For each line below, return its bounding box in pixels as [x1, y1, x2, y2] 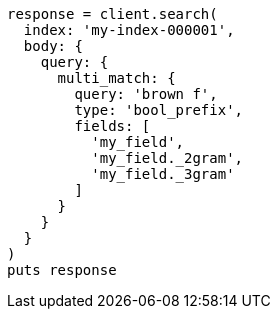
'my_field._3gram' [91, 166, 235, 182]
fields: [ [74, 118, 151, 134]
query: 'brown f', [74, 86, 218, 102]
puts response [7, 262, 117, 278]
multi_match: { [57, 70, 176, 86]
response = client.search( [7, 6, 218, 22]
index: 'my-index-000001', [23, 22, 235, 38]
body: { [23, 38, 83, 54]
